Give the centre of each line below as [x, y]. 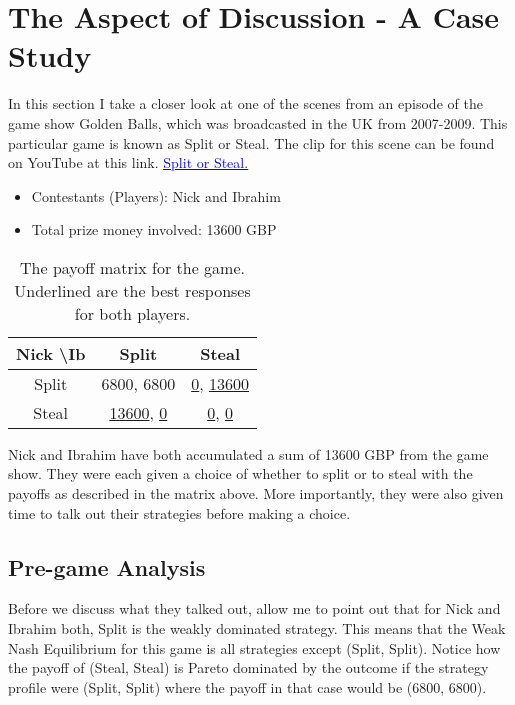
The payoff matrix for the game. [132, 267]
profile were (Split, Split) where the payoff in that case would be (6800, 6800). [247, 686]
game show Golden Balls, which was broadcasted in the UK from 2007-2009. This [258, 122]
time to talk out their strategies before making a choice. [179, 512]
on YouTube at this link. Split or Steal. [128, 162]
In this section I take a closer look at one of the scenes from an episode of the [245, 103]
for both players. [132, 313]
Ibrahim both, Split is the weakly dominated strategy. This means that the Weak [257, 628]
